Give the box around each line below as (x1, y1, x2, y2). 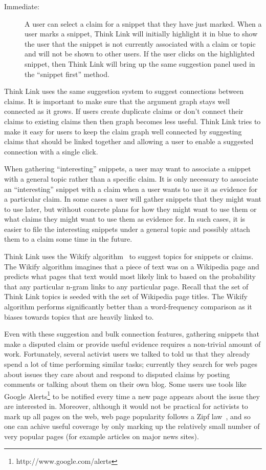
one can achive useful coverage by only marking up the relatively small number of (4, 421, 260, 432)
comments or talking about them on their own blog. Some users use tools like (4, 379, 247, 389)
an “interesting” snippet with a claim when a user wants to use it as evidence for (4, 183, 258, 194)
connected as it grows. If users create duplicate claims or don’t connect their (4, 106, 243, 116)
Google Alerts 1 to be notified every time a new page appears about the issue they (4, 389, 260, 401)
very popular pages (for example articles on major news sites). (4, 430, 199, 441)
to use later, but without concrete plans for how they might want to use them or (4, 203, 257, 214)
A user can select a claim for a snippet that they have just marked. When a (25, 18, 262, 29)
